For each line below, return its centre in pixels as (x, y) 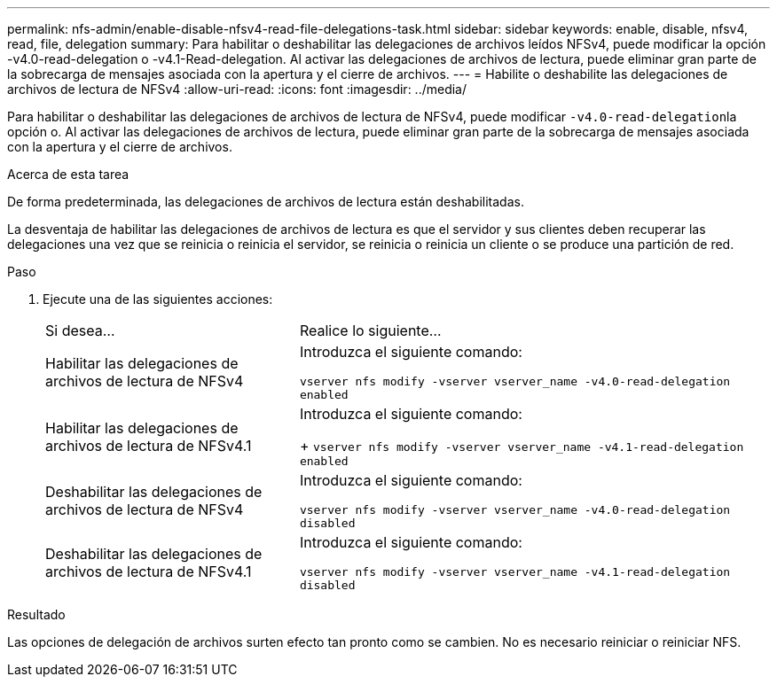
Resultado (36, 614)
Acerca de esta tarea (68, 174)
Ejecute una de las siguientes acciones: (158, 299)
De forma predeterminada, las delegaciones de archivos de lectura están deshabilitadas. (266, 202)
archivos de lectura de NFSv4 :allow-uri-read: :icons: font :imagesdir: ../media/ (237, 89)
